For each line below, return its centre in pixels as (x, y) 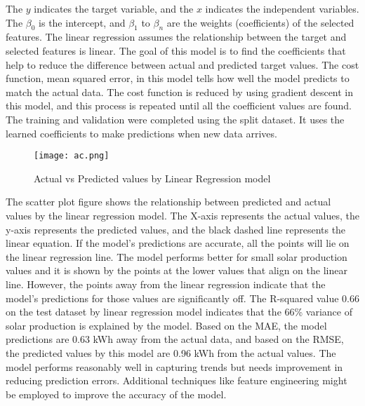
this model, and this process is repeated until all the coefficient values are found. (179, 106)
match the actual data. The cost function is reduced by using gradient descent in (180, 92)
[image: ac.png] (72, 156)
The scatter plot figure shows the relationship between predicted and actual (168, 202)
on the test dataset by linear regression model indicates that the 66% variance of (179, 312)
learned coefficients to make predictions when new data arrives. (141, 133)
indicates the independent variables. (282, 8)
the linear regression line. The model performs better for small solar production (177, 256)
